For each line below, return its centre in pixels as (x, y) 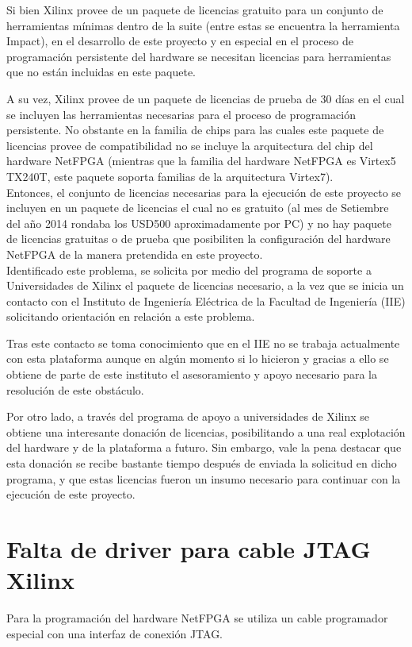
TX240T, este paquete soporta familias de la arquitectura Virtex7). (170, 176)
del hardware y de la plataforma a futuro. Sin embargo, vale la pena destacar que (204, 447)
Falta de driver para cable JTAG (189, 549)
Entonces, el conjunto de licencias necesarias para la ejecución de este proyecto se (204, 192)
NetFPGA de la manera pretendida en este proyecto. (135, 254)
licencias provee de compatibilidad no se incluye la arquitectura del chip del (190, 145)
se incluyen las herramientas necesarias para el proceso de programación (181, 114)
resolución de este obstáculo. (75, 389)
